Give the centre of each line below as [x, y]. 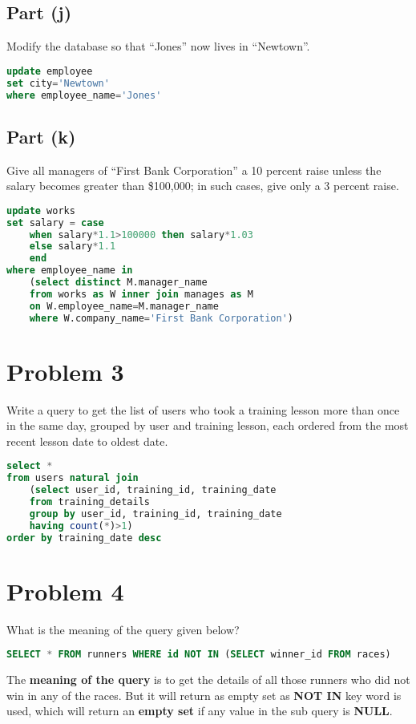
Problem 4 [65, 591]
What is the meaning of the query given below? [123, 629]
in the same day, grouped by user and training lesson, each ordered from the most [208, 425]
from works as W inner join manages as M [141, 294]
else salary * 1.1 [73, 247]
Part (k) [41, 136]
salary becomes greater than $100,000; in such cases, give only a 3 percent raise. [203, 186]
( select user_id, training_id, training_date [153, 490]
